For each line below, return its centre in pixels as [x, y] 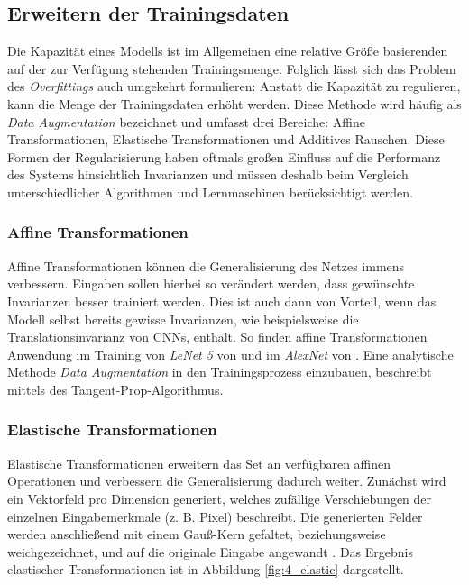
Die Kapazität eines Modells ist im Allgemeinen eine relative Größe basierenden [228, 51]
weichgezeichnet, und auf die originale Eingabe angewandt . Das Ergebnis [211, 551]
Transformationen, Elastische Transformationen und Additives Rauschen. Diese [226, 139]
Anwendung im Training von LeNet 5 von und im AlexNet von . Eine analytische [230, 354]
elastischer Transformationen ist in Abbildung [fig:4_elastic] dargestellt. [206, 569]
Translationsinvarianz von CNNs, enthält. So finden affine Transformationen [217, 337]
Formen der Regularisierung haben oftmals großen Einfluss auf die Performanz [224, 156]
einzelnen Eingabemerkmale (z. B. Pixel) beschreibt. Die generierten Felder [215, 516]
